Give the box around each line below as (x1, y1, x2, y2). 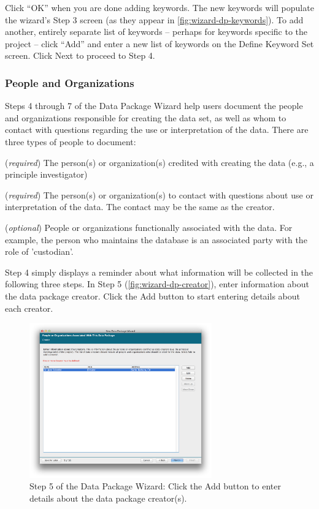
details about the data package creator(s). (29, 492, 187, 505)
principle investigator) (5, 168, 88, 181)
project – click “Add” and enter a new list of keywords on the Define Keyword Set (5, 37, 314, 50)
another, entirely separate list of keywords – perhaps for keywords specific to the (5, 25, 308, 38)
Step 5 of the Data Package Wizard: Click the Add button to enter (29, 480, 281, 492)
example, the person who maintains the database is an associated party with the (5, 233, 307, 246)
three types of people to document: (5, 135, 136, 148)
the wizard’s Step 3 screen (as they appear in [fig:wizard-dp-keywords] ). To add (5, 13, 304, 26)
